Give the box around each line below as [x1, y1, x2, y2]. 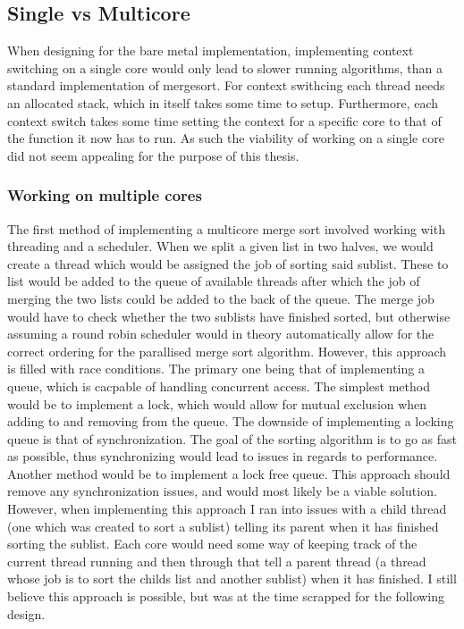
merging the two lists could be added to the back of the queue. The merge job [7, 289, 434, 307]
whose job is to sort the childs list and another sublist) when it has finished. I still [7, 569, 457, 588]
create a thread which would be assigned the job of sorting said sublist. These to [7, 254, 449, 273]
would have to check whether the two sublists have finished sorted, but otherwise [7, 306, 451, 325]
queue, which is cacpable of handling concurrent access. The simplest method [7, 376, 430, 395]
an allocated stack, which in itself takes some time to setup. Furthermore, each [7, 93, 439, 112]
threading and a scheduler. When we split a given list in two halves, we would [7, 237, 434, 256]
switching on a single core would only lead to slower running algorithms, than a [7, 58, 443, 77]
